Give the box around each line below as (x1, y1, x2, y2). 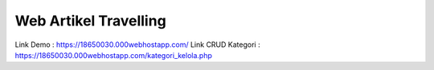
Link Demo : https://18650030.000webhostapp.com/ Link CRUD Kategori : (14, 40, 260, 49)
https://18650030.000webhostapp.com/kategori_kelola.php (14, 50, 213, 60)
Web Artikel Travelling (14, 12, 166, 29)
